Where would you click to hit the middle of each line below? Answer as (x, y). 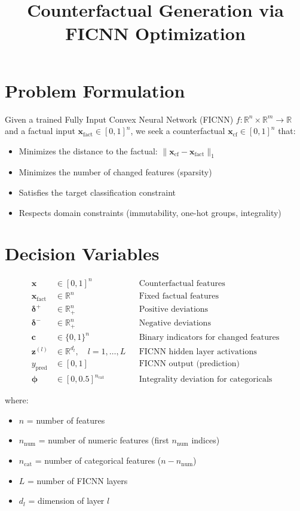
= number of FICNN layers (78, 480)
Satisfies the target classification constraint (97, 192)
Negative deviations (175, 323)
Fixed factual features (179, 296)
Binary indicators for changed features (209, 338)
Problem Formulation (95, 90)
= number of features (66, 420)
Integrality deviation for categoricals (206, 380)
